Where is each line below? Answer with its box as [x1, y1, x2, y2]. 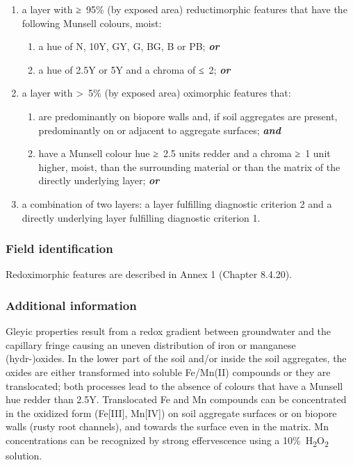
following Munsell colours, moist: [22, 15, 162, 30]
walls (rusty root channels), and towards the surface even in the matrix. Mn [6, 419, 329, 434]
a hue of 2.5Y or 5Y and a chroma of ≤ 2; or [38, 62, 231, 76]
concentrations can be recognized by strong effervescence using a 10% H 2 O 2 [6, 432, 329, 449]
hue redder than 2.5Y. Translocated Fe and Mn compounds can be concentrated [6, 392, 347, 407]
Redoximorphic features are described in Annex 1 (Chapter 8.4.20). [6, 267, 293, 282]
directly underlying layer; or [38, 173, 160, 188]
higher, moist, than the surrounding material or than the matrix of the [38, 159, 340, 174]
